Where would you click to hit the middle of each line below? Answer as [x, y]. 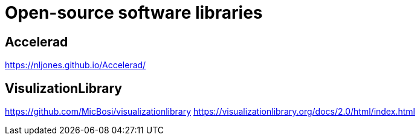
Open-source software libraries [134, 13]
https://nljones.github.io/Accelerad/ [76, 65]
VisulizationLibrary [63, 88]
